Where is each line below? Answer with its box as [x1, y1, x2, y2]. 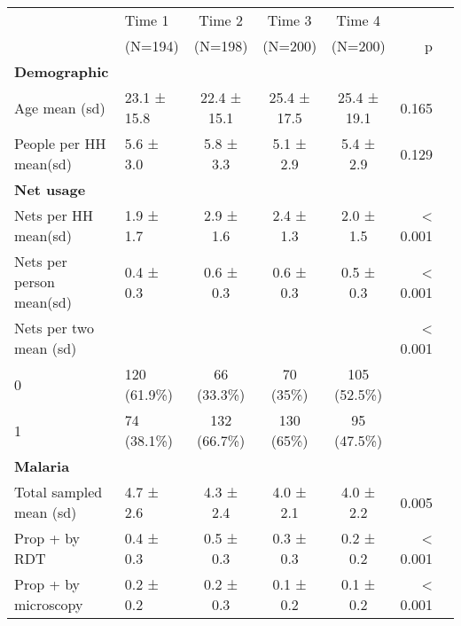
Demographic [14, 61, 109, 82]
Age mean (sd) [14, 97, 105, 118]
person [14, 271, 55, 292]
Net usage [14, 179, 86, 200]
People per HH [14, 133, 106, 153]
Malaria [14, 456, 70, 476]
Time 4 [336, 10, 381, 30]
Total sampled [14, 481, 103, 502]
